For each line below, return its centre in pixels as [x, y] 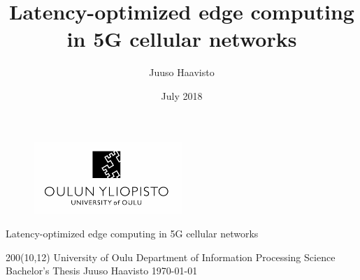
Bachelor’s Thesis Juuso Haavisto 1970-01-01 [102, 271]
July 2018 [182, 95]
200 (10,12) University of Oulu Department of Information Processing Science [171, 257]
